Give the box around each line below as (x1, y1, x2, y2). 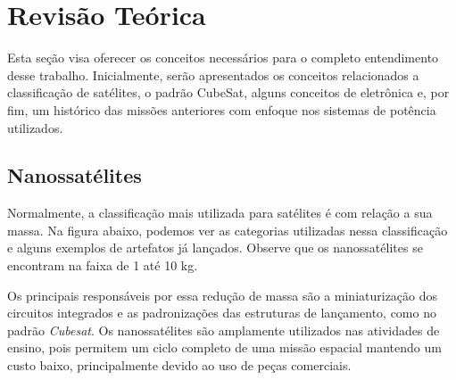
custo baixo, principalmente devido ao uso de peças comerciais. (7, 356, 352, 375)
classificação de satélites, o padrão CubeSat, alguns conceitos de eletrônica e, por (7, 83, 450, 102)
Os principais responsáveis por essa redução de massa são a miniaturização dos (7, 285, 438, 304)
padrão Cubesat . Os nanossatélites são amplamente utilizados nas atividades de (7, 320, 440, 339)
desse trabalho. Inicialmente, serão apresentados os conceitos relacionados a (7, 65, 419, 84)
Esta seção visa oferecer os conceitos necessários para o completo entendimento (7, 48, 439, 67)
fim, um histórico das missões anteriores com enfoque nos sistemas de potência (7, 100, 436, 119)
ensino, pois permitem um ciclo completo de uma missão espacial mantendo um (7, 338, 442, 357)
